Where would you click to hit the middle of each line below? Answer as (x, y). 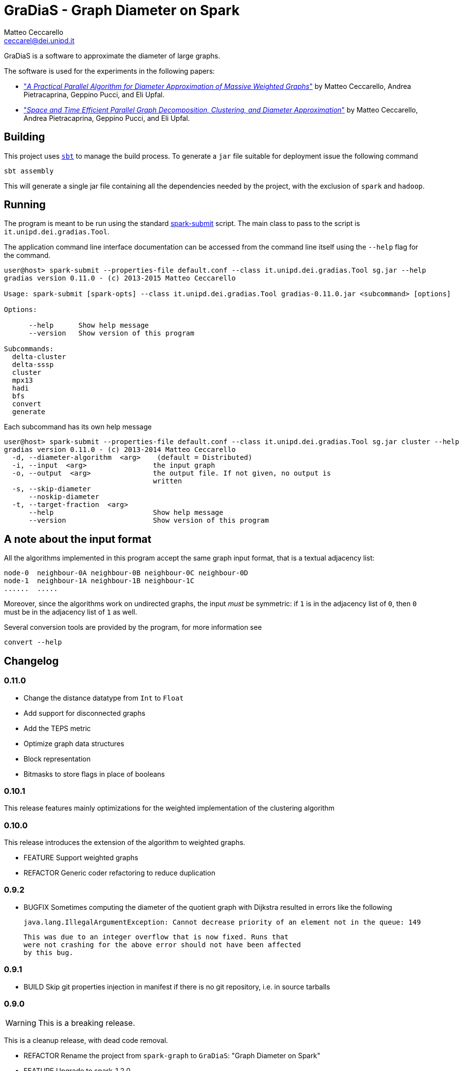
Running (25, 205)
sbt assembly (29, 171)
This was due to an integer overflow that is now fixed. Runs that (156, 937)
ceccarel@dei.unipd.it (39, 40)
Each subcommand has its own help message (78, 427)
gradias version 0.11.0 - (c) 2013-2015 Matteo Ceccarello (120, 278)
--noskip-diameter (64, 497)
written (167, 481)
